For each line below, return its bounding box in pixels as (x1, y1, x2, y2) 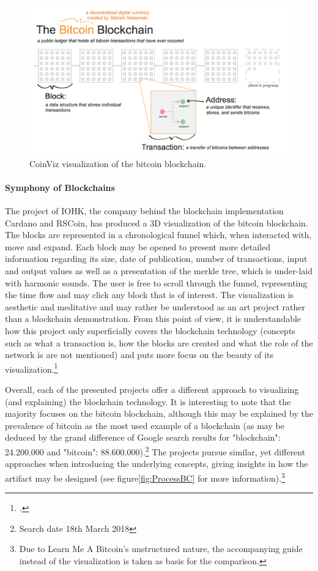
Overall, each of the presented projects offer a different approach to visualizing (5, 383, 299, 396)
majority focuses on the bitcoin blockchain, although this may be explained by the (5, 407, 313, 420)
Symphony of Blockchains (5, 181, 115, 193)
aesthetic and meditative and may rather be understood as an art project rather (5, 300, 305, 313)
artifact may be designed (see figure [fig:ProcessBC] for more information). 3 (5, 469, 285, 484)
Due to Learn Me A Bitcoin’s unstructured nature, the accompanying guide (19, 542, 303, 555)
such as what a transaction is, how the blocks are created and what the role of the (5, 336, 313, 349)
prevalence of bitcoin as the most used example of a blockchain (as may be (5, 419, 284, 431)
